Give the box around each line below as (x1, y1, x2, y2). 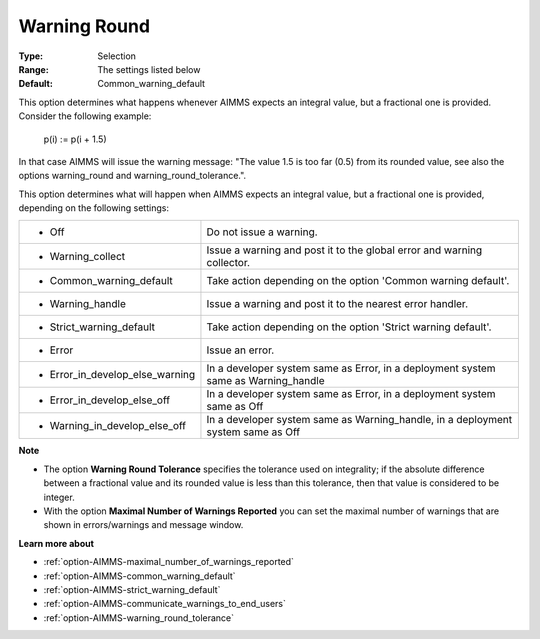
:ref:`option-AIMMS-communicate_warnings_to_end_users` (43, 598, 287, 610)
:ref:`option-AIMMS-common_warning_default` (43, 570, 236, 582)
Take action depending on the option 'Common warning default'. (206, 274, 510, 288)
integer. (43, 491, 75, 503)
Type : (18, 50, 44, 62)
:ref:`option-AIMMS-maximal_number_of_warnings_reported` (43, 556, 295, 568)
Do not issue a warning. (206, 225, 319, 239)
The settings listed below (97, 63, 201, 75)
